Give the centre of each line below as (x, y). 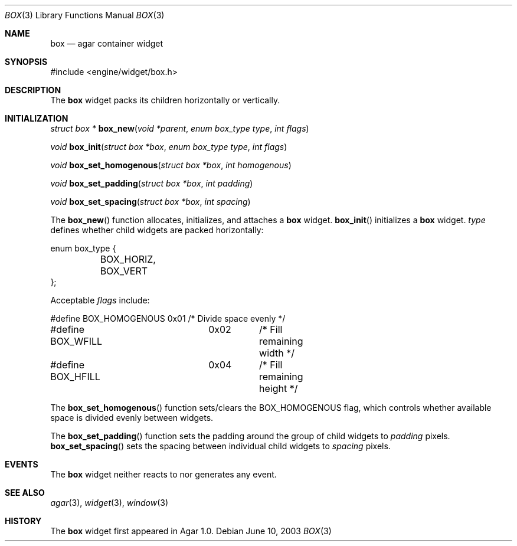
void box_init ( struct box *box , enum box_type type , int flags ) (169, 147)
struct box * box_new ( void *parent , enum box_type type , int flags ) (180, 128)
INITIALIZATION (37, 118)
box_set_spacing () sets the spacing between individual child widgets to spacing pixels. (220, 446)
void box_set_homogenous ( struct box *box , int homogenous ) (171, 165)
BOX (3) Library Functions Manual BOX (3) (85, 15)
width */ (277, 353)
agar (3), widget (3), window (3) (109, 503)
